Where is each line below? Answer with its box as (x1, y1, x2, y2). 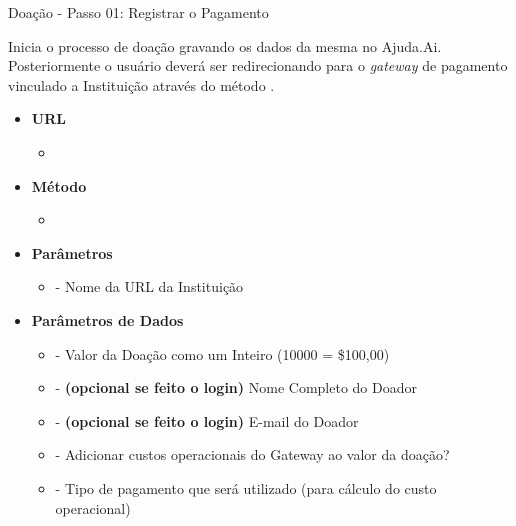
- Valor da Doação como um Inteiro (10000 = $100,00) (55, 343, 390, 364)
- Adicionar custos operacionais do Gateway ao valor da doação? (55, 444, 450, 465)
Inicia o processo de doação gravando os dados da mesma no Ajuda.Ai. (8, 35, 442, 56)
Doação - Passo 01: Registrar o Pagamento (8, 2, 269, 22)
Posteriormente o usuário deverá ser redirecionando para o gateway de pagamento (8, 55, 508, 76)
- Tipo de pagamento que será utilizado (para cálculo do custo (55, 477, 437, 498)
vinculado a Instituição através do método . (8, 74, 275, 95)
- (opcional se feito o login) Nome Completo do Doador (55, 377, 417, 398)
